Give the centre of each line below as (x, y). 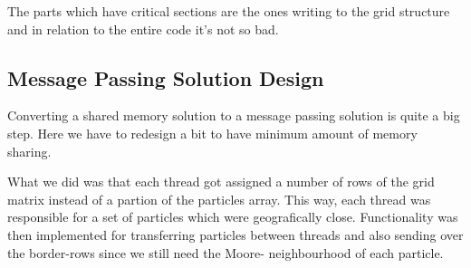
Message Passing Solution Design (166, 77)
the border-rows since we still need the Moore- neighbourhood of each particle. (226, 252)
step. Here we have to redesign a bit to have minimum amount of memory (212, 133)
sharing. (29, 151)
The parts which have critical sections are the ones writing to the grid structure (229, 11)
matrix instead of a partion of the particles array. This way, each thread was (219, 199)
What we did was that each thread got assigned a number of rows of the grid (221, 182)
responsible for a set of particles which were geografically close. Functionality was (233, 217)
